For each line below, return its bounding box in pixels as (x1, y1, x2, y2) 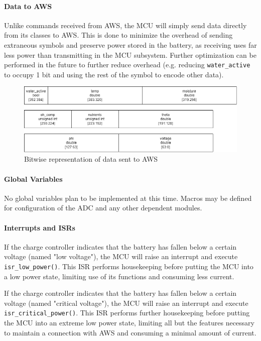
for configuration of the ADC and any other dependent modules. (4, 202, 202, 213)
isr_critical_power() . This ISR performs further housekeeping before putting (4, 307, 250, 318)
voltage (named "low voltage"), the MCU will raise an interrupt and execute (4, 251, 238, 262)
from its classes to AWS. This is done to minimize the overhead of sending (4, 30, 233, 40)
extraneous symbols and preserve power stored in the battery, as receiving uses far (4, 39, 257, 50)
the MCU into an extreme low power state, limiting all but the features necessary (4, 317, 254, 328)
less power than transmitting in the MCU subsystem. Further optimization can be (4, 49, 256, 60)
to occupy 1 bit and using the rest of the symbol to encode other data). (4, 69, 224, 79)
